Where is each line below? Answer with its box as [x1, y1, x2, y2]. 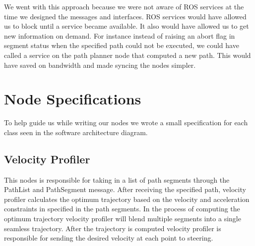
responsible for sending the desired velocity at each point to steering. [4, 233, 213, 243]
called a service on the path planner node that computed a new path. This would [4, 49, 251, 60]
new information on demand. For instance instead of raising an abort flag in [4, 30, 235, 41]
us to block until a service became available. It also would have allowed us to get [4, 21, 249, 31]
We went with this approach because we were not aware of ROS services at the [4, 1, 244, 11]
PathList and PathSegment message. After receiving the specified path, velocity [4, 184, 246, 195]
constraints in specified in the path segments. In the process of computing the [4, 203, 240, 214]
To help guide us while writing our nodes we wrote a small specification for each [4, 117, 248, 128]
